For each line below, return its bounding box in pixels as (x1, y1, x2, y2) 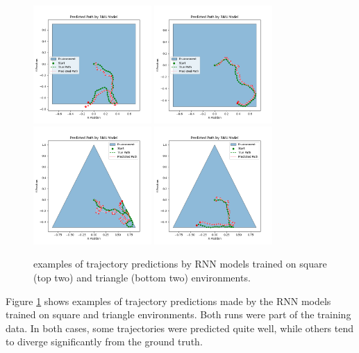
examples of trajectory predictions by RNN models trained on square (33, 256, 327, 271)
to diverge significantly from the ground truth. (6, 334, 203, 349)
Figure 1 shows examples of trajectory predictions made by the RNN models (6, 293, 331, 308)
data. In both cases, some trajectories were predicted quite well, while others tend (6, 320, 354, 335)
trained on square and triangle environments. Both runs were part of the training (6, 307, 351, 322)
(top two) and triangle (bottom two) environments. (33, 270, 251, 284)
